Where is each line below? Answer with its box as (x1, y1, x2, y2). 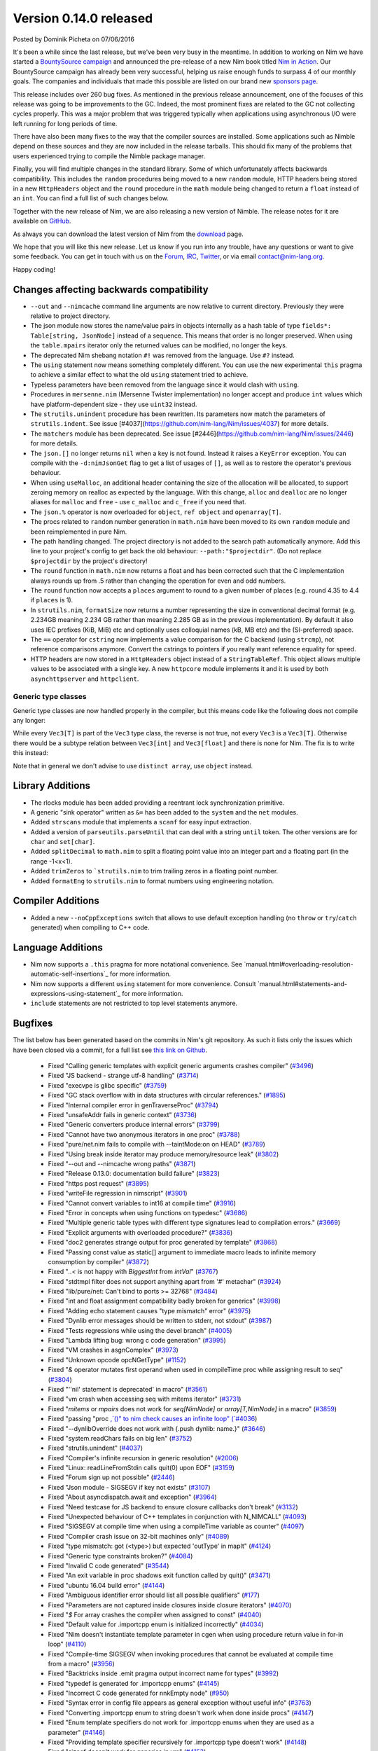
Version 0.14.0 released (13, 11, 153, 26)
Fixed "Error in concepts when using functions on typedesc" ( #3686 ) (48, 1208, 248, 1217)
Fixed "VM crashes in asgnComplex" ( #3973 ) (48, 1345, 178, 1355)
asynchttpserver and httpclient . (30, 674, 139, 683)
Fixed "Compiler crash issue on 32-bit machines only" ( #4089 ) (48, 1532, 230, 1540)
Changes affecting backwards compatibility (13, 284, 209, 296)
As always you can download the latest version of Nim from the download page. (13, 230, 244, 238)
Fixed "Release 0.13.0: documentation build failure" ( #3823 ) (48, 1170, 220, 1178)
